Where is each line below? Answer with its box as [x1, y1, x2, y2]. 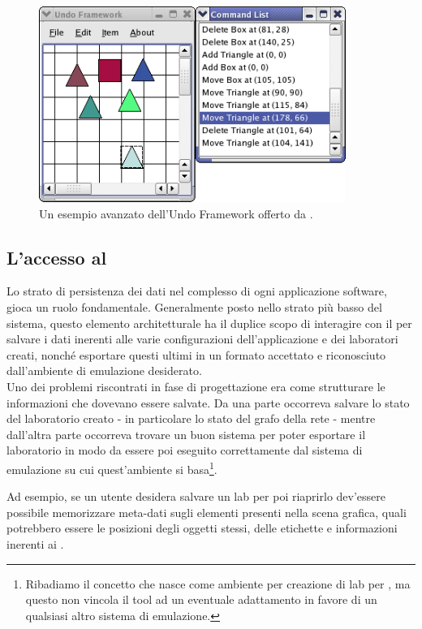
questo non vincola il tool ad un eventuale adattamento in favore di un [25, 591, 377, 608]
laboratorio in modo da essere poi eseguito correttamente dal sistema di [6, 442, 363, 459]
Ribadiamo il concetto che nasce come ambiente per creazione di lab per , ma [25, 575, 411, 592]
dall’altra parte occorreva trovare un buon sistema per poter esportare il [6, 425, 366, 442]
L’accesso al [6, 244, 107, 269]
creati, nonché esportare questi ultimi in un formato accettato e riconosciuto [6, 346, 386, 363]
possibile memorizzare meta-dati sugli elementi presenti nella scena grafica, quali [6, 503, 407, 520]
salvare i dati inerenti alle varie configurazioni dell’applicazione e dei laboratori [6, 330, 398, 347]
